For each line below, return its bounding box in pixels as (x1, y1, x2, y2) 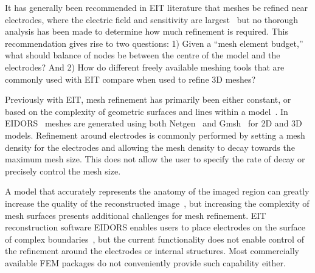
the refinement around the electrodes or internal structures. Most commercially (5, 244, 299, 257)
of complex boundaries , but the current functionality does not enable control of (5, 232, 304, 245)
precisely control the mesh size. (5, 164, 121, 177)
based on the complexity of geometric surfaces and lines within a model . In (5, 105, 288, 117)
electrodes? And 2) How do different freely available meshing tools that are (5, 60, 285, 73)
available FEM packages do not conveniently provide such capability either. (5, 256, 286, 269)
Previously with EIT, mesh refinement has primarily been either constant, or (5, 93, 291, 106)
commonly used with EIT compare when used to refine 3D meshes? (5, 72, 256, 85)
